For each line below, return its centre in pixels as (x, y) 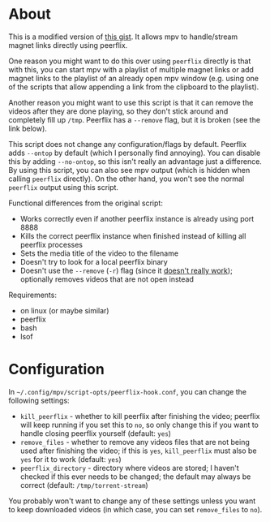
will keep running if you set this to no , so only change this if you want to (139, 425)
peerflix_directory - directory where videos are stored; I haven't (129, 468)
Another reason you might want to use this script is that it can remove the (131, 102)
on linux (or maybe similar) (64, 310)
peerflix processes (51, 244)
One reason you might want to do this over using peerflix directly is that (130, 61)
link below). (28, 128)
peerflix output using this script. (64, 187)
